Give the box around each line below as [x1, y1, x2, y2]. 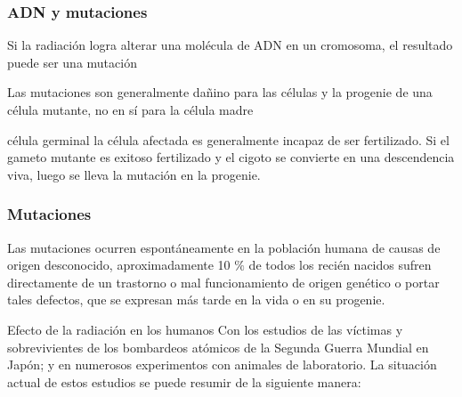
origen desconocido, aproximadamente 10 [7, 255, 231, 274]
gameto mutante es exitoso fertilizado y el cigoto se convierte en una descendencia [7, 148, 455, 166]
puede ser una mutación [7, 53, 137, 71]
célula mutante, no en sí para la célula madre [7, 101, 254, 118]
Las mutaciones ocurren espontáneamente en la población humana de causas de [7, 238, 441, 256]
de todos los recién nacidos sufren [248, 255, 432, 274]
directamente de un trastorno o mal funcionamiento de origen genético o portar [7, 272, 440, 291]
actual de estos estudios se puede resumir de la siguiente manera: [7, 372, 361, 391]
